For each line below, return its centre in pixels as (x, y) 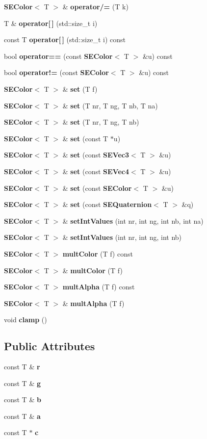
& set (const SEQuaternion (107, 204)
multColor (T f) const (98, 253)
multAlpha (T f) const (99, 287)
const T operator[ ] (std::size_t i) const (65, 39)
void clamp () (26, 320)
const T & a (22, 416)
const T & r (22, 367)
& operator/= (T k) (95, 6)
